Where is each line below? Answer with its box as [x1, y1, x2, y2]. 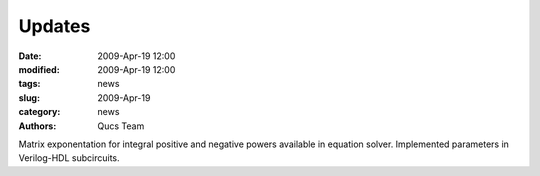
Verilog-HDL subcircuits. [18, 152, 120, 164]
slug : [18, 91, 40, 104]
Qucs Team [97, 120, 145, 132]
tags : [18, 78, 41, 90]
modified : [18, 63, 60, 75]
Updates [18, 15, 91, 37]
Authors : [18, 120, 57, 132]
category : [18, 106, 61, 118]
